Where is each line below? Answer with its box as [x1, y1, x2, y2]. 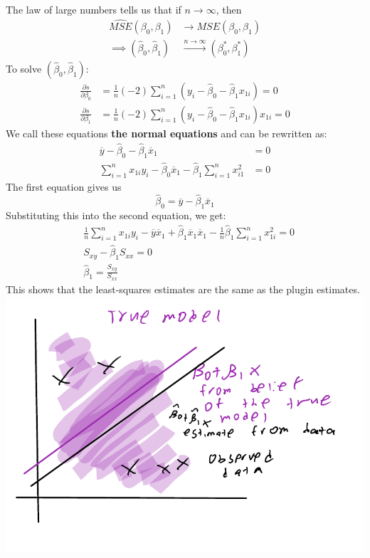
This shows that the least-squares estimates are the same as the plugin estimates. [6, 281, 360, 296]
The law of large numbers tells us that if [6, 2, 181, 16]
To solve [6, 60, 42, 75]
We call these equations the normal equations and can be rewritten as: [6, 125, 327, 140]
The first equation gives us [6, 179, 122, 194]
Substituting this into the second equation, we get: [6, 208, 226, 223]
